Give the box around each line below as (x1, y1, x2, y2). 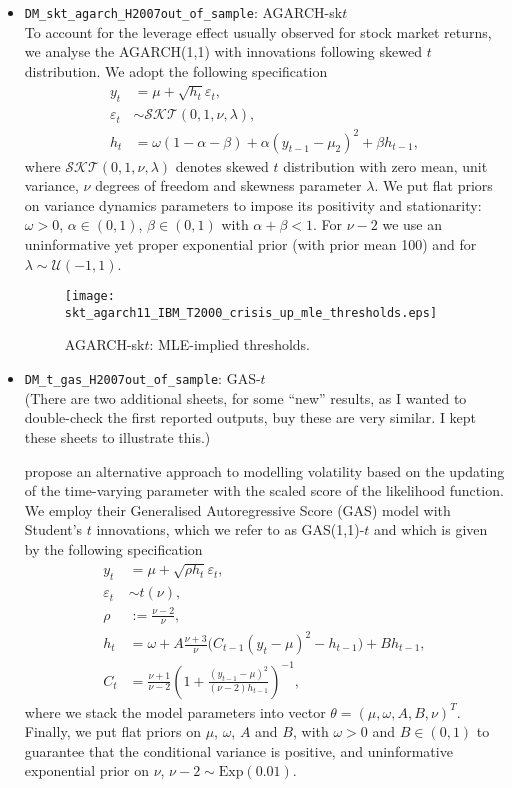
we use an (382, 214, 442, 235)
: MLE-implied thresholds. (149, 334, 311, 355)
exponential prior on (24, 760, 149, 781)
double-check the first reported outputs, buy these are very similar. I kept (24, 407, 477, 428)
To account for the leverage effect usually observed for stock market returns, (24, 21, 492, 42)
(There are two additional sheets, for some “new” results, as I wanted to (24, 387, 467, 408)
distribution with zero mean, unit (283, 155, 488, 176)
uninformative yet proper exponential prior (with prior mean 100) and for (24, 233, 477, 254)
